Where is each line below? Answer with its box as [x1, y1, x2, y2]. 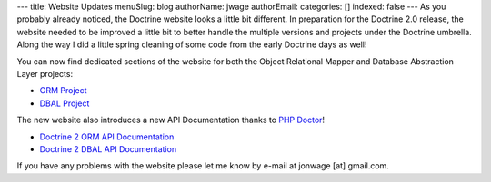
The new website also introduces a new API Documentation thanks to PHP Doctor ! [16, 114, 326, 126]
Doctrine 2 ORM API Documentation [39, 131, 175, 142]
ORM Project [39, 85, 87, 96]
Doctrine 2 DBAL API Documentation [39, 143, 177, 154]
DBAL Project [39, 98, 90, 109]
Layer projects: [16, 68, 73, 79]
